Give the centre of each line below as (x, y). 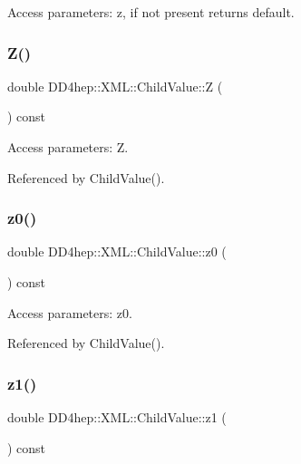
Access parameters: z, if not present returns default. (151, 12)
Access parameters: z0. (70, 312)
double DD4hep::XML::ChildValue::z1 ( (117, 417)
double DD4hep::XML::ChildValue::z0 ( (117, 251)
